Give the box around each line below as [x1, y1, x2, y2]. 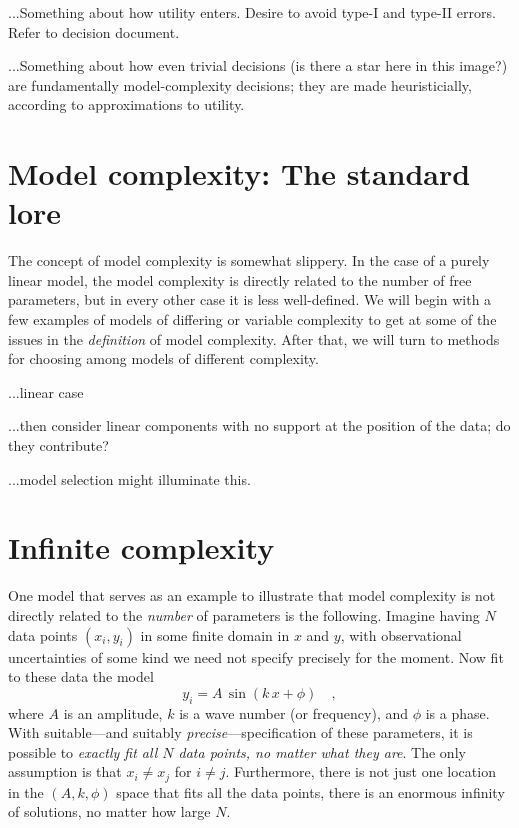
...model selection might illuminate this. [8, 468, 251, 489]
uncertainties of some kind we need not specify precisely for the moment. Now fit [8, 646, 504, 667]
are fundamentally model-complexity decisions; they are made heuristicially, [8, 74, 472, 95]
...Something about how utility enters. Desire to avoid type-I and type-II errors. [8, 2, 496, 22]
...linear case [8, 381, 84, 402]
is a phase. [425, 702, 490, 723]
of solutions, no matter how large [8, 801, 211, 822]
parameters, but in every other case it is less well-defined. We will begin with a [8, 289, 492, 310]
